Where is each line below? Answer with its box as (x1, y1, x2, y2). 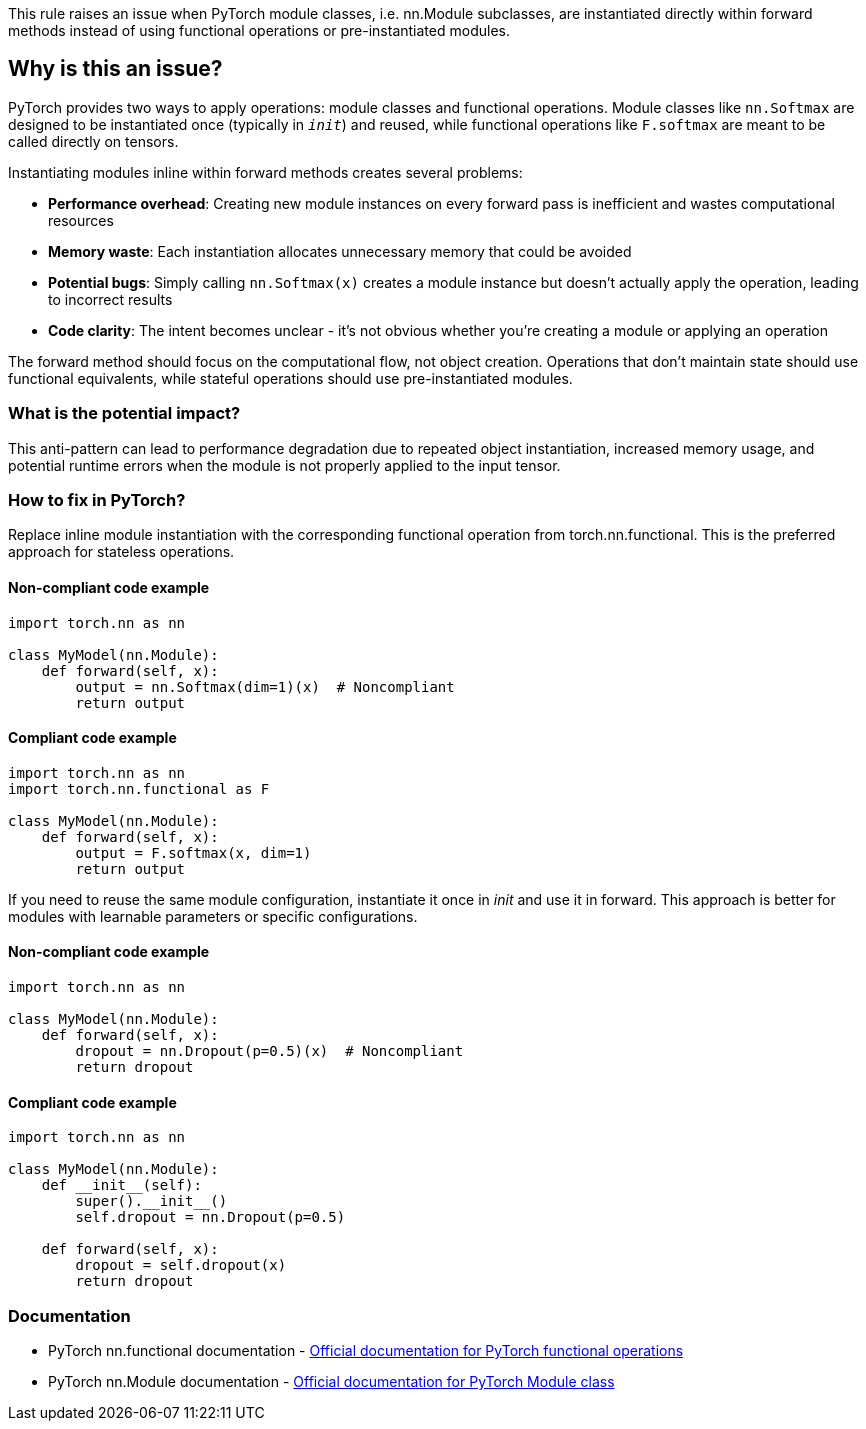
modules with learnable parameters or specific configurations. (8, 907, 418, 925)
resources (48, 211, 114, 229)
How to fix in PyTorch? (8, 489, 186, 510)
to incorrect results (48, 290, 173, 308)
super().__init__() (75, 1193, 228, 1210)
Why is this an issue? (8, 56, 223, 82)
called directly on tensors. (8, 132, 179, 150)
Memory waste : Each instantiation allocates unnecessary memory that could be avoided (48, 242, 632, 260)
